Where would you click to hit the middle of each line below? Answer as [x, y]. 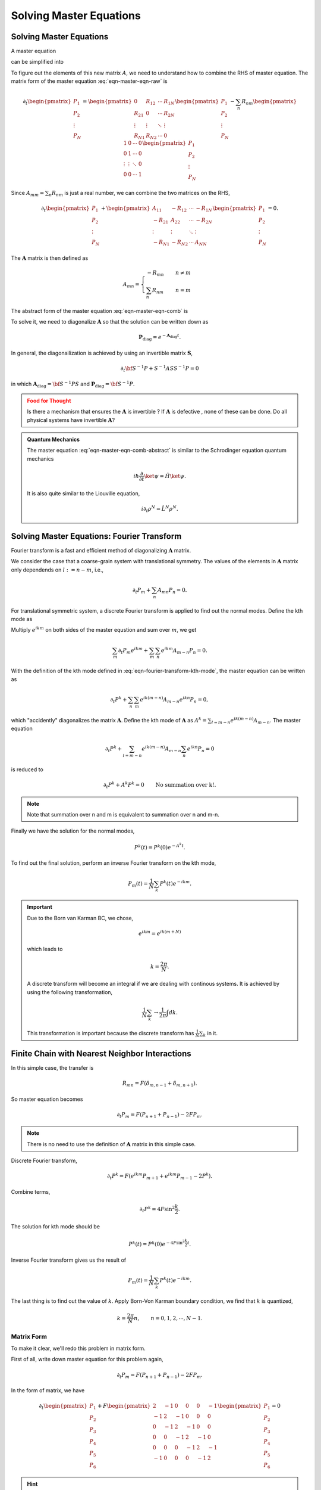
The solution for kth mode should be [56, 1226]
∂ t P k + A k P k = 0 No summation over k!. [160, 785]
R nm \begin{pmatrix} [269, 103]
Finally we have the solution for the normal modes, [73, 831]
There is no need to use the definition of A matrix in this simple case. [111, 1144]
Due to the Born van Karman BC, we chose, [80, 918]
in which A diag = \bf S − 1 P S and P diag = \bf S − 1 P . [73, 384]
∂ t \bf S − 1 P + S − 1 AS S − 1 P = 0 [160, 369]
